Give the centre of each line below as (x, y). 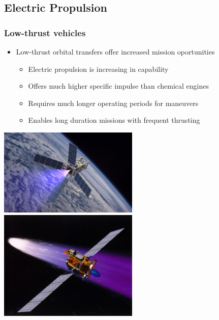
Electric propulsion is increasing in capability (98, 69)
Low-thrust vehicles (45, 32)
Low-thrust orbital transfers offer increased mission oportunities (115, 51)
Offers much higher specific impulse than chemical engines (118, 86)
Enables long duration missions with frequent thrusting (114, 120)
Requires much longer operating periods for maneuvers (113, 103)
